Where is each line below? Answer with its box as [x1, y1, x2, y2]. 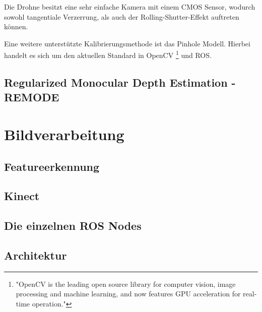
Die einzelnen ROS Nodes [4, 218, 142, 233]
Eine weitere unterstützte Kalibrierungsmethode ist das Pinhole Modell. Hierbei [4, 38, 250, 48]
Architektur [4, 247, 67, 263]
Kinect [4, 188, 40, 204]
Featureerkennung [4, 158, 100, 174]
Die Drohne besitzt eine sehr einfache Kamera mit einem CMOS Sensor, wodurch [4, 2, 255, 12]
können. [4, 21, 28, 32]
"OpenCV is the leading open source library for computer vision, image [16, 278, 236, 289]
